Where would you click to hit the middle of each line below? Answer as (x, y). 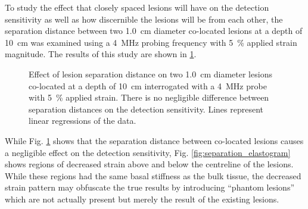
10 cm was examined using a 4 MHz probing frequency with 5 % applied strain (151, 42)
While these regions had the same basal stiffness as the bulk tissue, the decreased (153, 175)
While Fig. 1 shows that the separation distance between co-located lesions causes (154, 140)
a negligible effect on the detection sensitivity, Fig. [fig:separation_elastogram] (148, 152)
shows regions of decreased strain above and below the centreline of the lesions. (149, 164)
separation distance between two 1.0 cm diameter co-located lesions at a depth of (154, 31)
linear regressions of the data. (83, 121)
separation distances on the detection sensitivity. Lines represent (146, 109)
